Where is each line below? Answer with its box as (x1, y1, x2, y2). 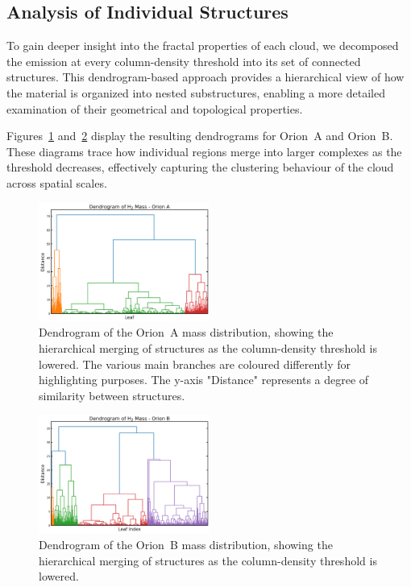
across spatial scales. (6, 174, 107, 191)
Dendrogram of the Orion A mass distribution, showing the (39, 324, 334, 341)
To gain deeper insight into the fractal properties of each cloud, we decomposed (6, 37, 399, 54)
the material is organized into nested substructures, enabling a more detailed (6, 84, 385, 101)
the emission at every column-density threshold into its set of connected (6, 52, 361, 69)
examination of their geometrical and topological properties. (6, 100, 303, 117)
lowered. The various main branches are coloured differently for (39, 355, 351, 372)
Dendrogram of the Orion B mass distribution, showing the (39, 536, 333, 553)
